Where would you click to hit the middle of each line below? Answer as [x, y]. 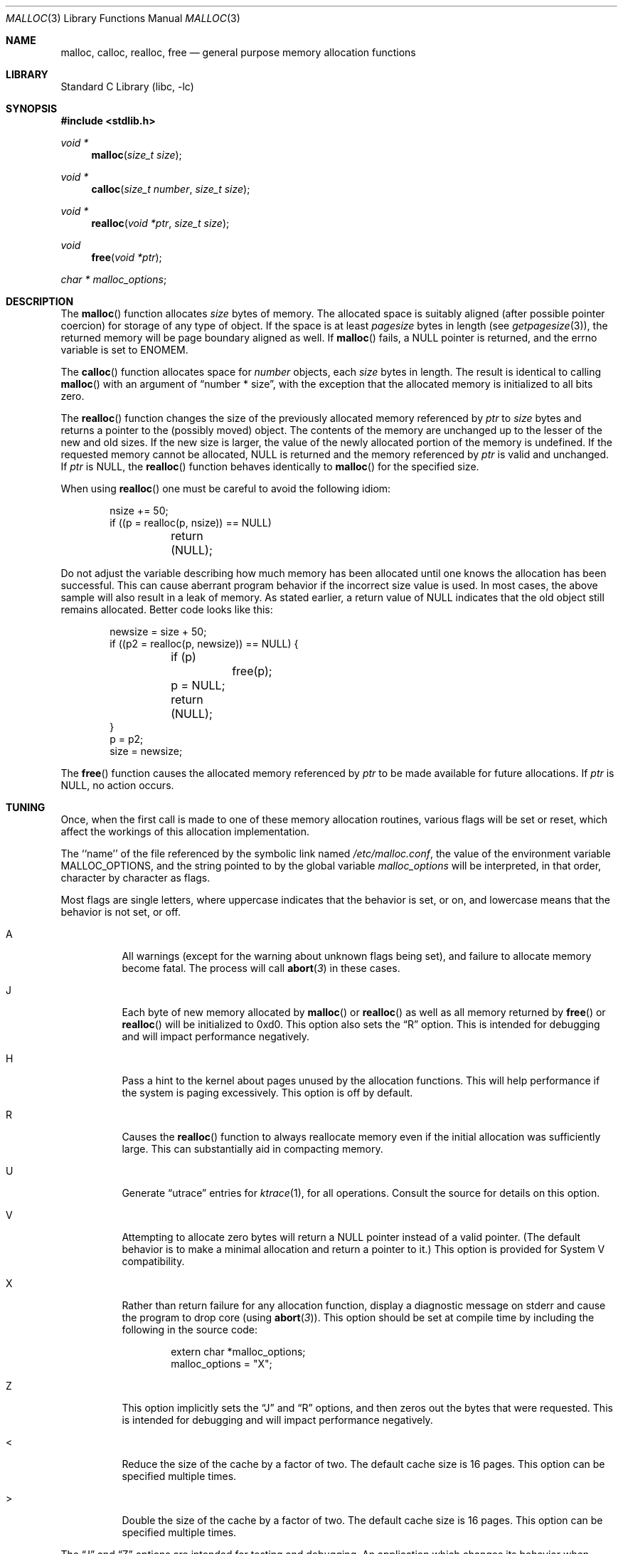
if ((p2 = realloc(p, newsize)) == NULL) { [204, 644]
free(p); [252, 671]
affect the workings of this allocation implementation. [185, 831]
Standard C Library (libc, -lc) [127, 86]
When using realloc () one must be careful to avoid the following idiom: [226, 488]
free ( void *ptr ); [127, 257]
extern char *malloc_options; [238, 1352]
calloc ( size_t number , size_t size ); [171, 189]
